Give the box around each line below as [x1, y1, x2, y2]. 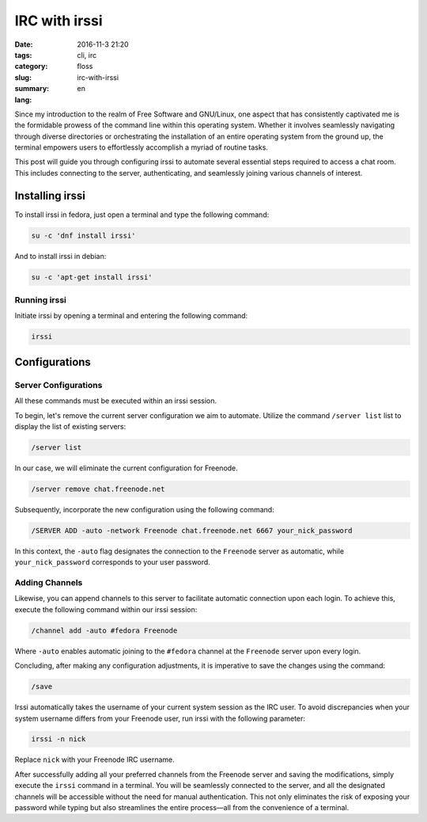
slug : [14, 72, 32, 82]
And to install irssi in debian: [14, 251, 107, 261]
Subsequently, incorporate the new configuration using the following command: [14, 504, 274, 514]
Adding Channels [14, 577, 83, 588]
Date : [14, 40, 33, 49]
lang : [14, 95, 32, 105]
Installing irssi [14, 188, 86, 202]
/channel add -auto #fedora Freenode [31, 626, 178, 635]
